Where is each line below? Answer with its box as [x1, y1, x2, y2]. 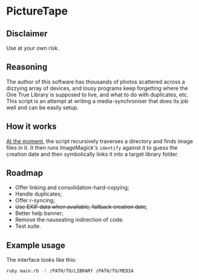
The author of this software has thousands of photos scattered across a [6, 78, 186, 85]
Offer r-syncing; [15, 197, 56, 204]
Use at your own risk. [6, 44, 59, 52]
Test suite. [15, 222, 41, 230]
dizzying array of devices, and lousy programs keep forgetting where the [6, 84, 189, 92]
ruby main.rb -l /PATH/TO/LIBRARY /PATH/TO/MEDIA [6, 268, 134, 274]
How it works [6, 121, 57, 132]
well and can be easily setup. [6, 104, 79, 111]
